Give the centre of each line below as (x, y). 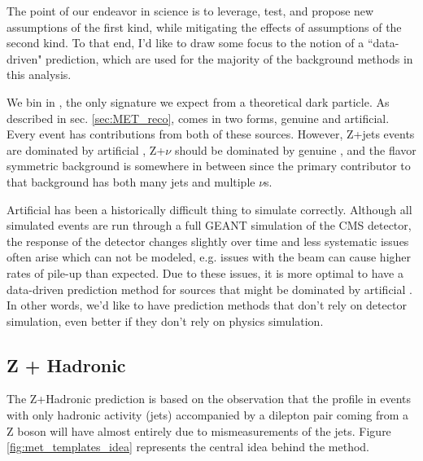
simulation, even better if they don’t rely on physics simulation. (165, 321)
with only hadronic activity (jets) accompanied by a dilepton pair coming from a (208, 415)
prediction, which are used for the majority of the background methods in (229, 58)
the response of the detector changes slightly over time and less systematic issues (208, 241)
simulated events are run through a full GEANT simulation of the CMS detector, (209, 225)
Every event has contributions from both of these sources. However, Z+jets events (211, 134)
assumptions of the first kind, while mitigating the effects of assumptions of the (204, 26)
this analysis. (39, 75)
